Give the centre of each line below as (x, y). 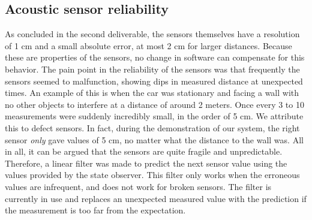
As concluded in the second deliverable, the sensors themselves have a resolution (152, 34)
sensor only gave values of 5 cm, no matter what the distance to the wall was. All (154, 139)
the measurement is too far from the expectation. (95, 210)
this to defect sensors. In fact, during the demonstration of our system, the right (152, 127)
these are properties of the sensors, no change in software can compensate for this (155, 57)
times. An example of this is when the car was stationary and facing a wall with (152, 93)
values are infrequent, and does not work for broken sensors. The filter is (138, 186)
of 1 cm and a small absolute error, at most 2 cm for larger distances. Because (148, 45)
